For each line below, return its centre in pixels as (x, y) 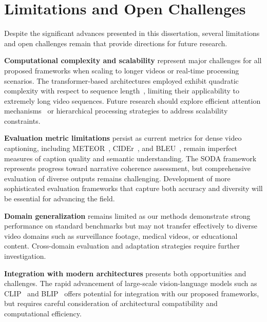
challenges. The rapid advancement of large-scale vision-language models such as (131, 283)
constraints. (22, 120)
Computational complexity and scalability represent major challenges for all (133, 60)
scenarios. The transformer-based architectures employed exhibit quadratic (121, 80)
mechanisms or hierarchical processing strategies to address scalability (116, 111)
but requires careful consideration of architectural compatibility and (111, 303)
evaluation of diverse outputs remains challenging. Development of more (117, 178)
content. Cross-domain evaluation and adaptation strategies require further (122, 246)
